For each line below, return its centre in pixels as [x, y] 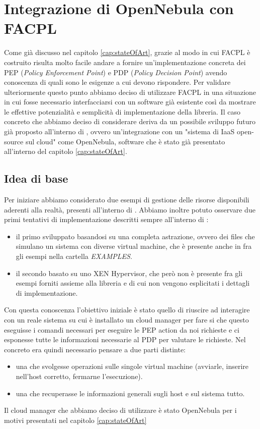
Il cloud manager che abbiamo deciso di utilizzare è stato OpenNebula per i [120, 410]
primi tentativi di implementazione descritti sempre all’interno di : [106, 219]
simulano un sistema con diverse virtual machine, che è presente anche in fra [134, 246]
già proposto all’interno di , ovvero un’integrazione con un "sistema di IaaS [119, 131]
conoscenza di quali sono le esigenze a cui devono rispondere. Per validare [117, 82]
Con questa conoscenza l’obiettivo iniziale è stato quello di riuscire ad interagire [127, 310]
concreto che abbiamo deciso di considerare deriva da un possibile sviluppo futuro [130, 121]
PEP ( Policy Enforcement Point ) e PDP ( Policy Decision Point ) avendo [116, 72]
